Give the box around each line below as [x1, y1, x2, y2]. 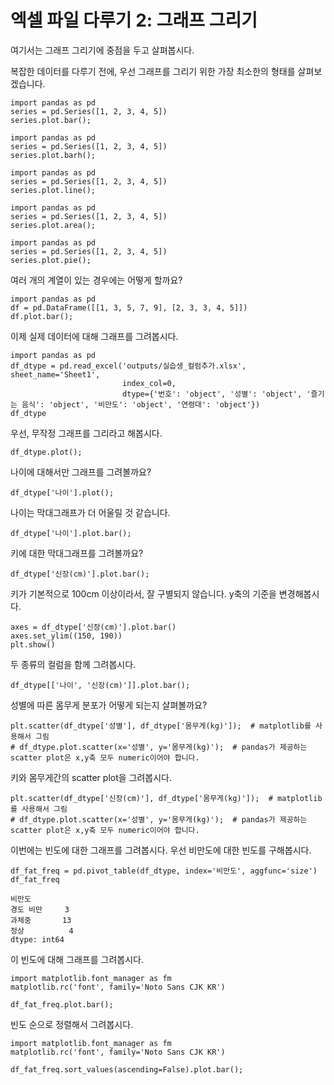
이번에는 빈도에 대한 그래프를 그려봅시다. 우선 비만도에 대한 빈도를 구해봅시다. [10, 844, 312, 856]
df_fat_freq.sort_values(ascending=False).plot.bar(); [10, 1064, 244, 1075]
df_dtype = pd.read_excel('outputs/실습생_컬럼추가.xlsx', [10, 361, 247, 371]
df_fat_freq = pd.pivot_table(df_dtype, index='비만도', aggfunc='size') [10, 866, 318, 876]
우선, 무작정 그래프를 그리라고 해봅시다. [10, 427, 163, 439]
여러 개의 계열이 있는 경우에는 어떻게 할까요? [10, 274, 183, 286]
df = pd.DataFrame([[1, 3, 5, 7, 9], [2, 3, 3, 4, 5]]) [10, 302, 248, 313]
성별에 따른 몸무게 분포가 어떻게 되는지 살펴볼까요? [10, 699, 208, 711]
